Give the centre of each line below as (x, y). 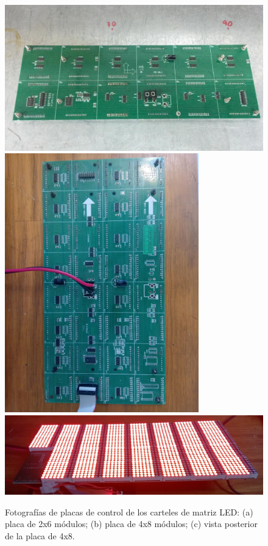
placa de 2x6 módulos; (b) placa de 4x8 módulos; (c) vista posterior (131, 524)
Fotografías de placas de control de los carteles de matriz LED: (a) (129, 511)
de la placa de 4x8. (40, 535)
